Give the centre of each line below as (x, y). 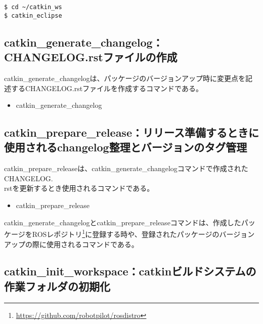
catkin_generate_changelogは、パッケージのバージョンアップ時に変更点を (125, 78)
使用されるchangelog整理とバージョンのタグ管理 (126, 147)
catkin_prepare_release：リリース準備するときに (131, 132)
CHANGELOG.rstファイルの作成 (91, 57)
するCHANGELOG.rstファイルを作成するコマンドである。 (107, 88)
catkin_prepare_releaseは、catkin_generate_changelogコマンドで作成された (126, 168)
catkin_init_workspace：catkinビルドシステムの (130, 271)
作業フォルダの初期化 (57, 286)
